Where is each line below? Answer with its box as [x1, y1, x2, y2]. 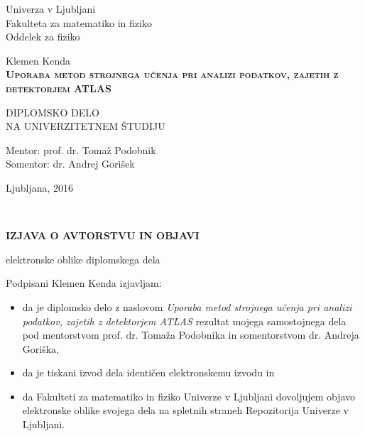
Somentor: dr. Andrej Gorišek [6, 156, 135, 171]
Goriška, [22, 341, 59, 356]
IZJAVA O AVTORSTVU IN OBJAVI [6, 228, 200, 243]
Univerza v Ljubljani [6, 1, 96, 16]
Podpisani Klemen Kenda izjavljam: [6, 276, 162, 290]
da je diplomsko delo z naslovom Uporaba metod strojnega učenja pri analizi [22, 299, 352, 314]
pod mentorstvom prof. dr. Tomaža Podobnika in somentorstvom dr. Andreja [22, 327, 359, 342]
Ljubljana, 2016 [6, 180, 74, 195]
